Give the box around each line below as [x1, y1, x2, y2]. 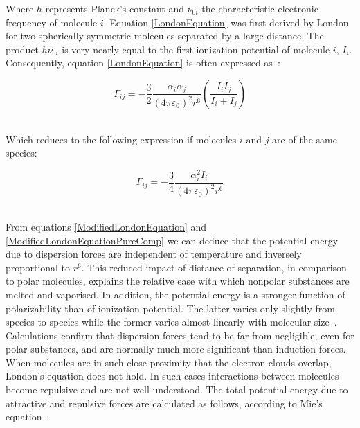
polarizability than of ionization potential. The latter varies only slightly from [6, 301, 335, 315]
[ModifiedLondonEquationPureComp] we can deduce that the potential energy [6, 233, 339, 247]
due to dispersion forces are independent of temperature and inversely [6, 247, 302, 261]
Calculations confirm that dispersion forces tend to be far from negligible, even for [6, 328, 354, 342]
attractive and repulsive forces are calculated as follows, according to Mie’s [6, 395, 323, 410]
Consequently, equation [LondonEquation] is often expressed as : [6, 55, 280, 70]
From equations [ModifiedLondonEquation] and [6, 219, 207, 233]
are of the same [272, 132, 337, 146]
